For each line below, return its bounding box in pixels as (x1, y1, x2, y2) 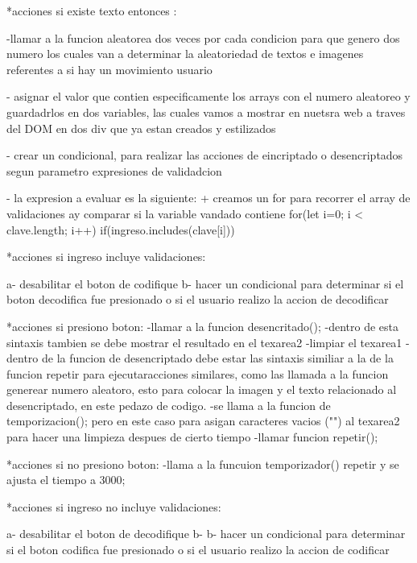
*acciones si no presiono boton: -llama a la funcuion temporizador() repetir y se (6, 455, 399, 472)
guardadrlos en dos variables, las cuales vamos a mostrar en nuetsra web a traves (6, 103, 406, 120)
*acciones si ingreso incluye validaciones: (6, 248, 206, 265)
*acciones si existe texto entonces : (6, 2, 177, 19)
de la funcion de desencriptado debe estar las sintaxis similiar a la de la (41, 350, 394, 366)
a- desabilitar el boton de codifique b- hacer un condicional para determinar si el (6, 275, 404, 292)
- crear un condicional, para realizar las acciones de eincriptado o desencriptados (6, 147, 403, 164)
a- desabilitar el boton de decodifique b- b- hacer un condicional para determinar (6, 525, 406, 542)
